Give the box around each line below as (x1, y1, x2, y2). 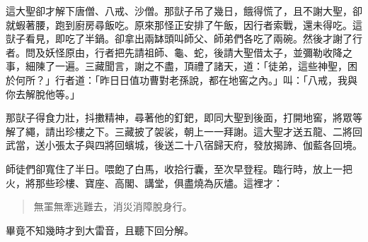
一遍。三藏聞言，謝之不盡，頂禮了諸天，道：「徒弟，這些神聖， (54, 59, 347, 73)
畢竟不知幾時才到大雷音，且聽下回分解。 (6, 222, 194, 237)
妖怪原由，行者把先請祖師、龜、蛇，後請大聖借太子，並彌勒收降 (45, 44, 343, 59)
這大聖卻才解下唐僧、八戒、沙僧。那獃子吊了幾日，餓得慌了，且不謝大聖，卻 (6, 4, 362, 18)
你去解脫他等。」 (6, 86, 80, 101)
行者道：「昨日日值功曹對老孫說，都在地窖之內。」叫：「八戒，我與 (54, 72, 357, 87)
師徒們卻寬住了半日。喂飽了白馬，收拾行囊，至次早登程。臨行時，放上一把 (6, 161, 352, 176)
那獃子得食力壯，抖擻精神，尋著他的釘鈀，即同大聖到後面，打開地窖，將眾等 (6, 110, 362, 125)
